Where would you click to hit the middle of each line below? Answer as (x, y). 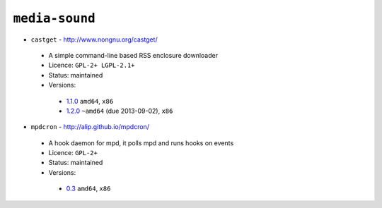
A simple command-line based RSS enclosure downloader (133, 55)
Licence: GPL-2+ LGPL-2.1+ (92, 65)
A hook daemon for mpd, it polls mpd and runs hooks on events (141, 143)
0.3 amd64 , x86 (88, 189)
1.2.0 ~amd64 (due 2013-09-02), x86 (120, 111)
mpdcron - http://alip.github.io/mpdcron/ (90, 127)
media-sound (54, 18)
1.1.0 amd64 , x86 (90, 101)
